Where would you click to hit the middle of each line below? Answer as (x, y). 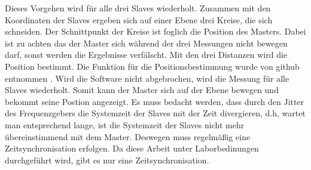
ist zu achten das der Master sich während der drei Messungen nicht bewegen (146, 43)
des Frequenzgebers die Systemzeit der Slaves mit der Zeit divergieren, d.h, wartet (155, 113)
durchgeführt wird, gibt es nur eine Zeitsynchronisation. (107, 160)
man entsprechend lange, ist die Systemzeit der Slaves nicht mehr (125, 124)
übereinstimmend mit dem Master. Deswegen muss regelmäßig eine (128, 136)
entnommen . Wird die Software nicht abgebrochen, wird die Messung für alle (147, 78)
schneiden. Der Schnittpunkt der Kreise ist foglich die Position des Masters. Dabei (155, 31)
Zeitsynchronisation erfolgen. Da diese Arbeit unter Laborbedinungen (132, 148)
